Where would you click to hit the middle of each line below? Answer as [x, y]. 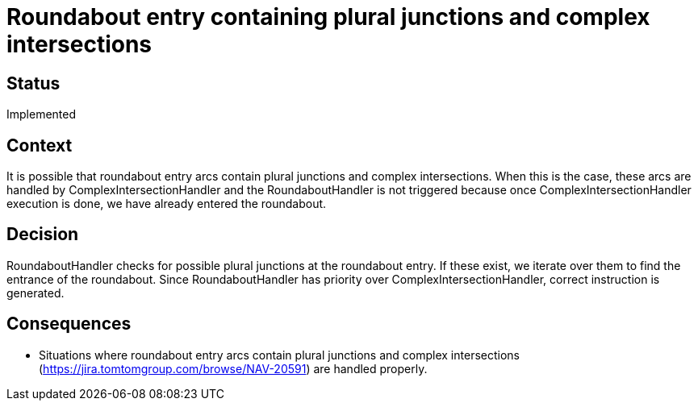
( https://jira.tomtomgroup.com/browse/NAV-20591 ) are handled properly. [233, 368]
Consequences [69, 324]
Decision [43, 235]
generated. [36, 293]
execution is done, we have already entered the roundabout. [167, 204]
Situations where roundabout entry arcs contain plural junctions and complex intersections [279, 355]
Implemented [42, 114]
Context [40, 145]
